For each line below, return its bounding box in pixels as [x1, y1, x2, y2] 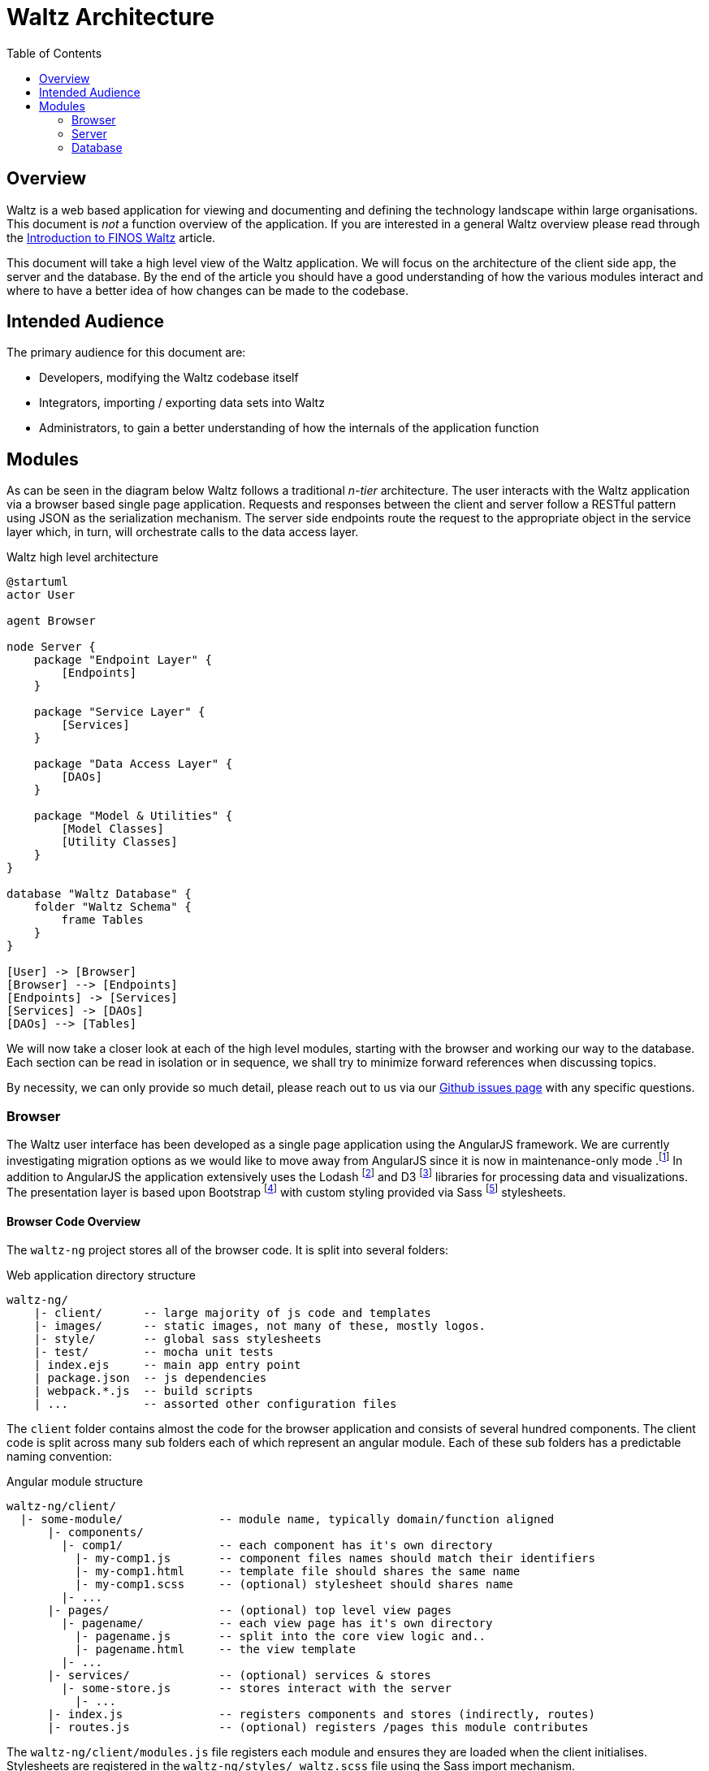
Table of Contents [6, 45, 102, 60]
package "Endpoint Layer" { [33, 653, 212, 667]
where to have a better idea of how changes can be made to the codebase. [6, 283, 409, 297]
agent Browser [6, 614, 96, 628]
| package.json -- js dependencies [33, 1371, 267, 1385]
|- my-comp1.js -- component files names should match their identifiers [75, 1552, 595, 1565]
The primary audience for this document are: [6, 345, 246, 360]
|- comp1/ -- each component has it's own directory [61, 1539, 493, 1552]
